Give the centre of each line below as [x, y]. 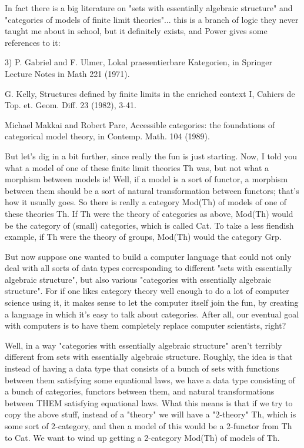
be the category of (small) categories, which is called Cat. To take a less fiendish [149, 225]
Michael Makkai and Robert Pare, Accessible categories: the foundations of [140, 124]
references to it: [33, 42]
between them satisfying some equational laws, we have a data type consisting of [150, 380]
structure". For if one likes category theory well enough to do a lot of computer [147, 291]
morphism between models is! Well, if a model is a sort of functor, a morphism [146, 179]
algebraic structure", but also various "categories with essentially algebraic [138, 279]
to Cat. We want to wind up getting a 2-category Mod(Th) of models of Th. [142, 437]
